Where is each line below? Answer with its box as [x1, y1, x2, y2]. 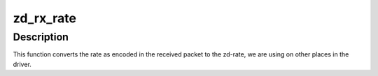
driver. [13, 60, 31, 68]
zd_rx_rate [13, 10, 77, 26]
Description [13, 31, 69, 43]
